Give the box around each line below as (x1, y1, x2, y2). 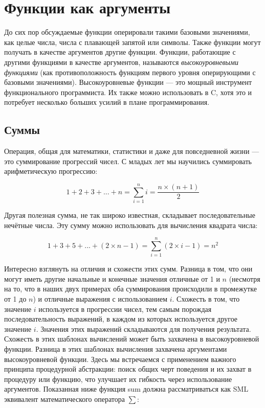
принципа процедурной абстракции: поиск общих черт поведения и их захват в (4, 364, 252, 374)
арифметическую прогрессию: (4, 166, 98, 176)
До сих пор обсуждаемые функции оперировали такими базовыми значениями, (4, 27, 250, 37)
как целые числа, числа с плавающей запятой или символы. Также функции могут (4, 36, 261, 47)
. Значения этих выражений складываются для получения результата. (36, 323, 251, 334)
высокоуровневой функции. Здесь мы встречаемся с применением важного (4, 353, 236, 364)
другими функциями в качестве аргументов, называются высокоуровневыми (4, 56, 239, 67)
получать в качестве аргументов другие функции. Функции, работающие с (4, 47, 236, 57)
